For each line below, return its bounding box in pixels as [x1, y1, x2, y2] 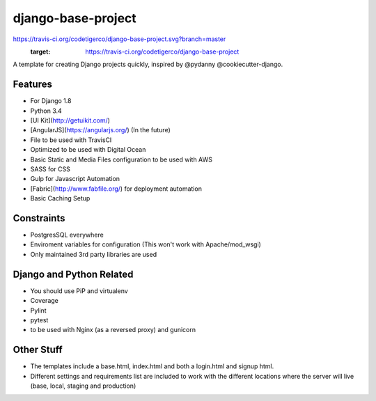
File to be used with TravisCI [30, 136, 112, 144]
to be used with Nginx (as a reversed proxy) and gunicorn [30, 326, 196, 334]
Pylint [30, 306, 47, 315]
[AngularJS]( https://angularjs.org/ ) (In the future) [30, 126, 171, 134]
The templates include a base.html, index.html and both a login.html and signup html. [30, 362, 274, 370]
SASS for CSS [30, 164, 71, 173]
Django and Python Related [13, 268, 134, 280]
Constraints [13, 212, 65, 224]
